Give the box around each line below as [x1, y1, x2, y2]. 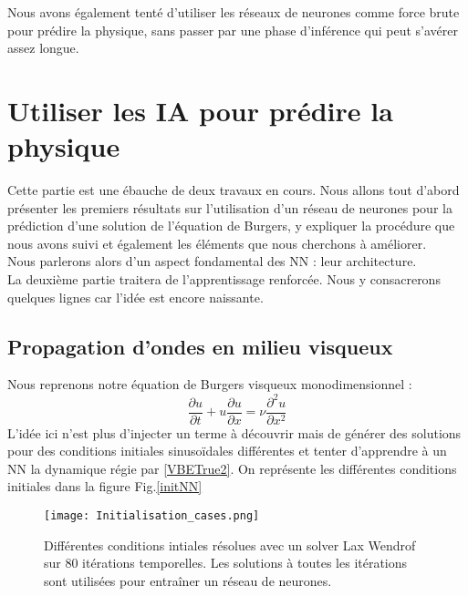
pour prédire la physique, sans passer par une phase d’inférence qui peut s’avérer [7, 20, 458, 39]
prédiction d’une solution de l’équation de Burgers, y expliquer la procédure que [7, 216, 455, 235]
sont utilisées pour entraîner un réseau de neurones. [44, 570, 332, 590]
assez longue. [7, 38, 79, 57]
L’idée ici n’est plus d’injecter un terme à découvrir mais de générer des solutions [7, 423, 462, 442]
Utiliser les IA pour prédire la [7, 91, 393, 128]
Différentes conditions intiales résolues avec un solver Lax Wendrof [44, 535, 416, 554]
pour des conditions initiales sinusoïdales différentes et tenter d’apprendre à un [7, 441, 447, 460]
